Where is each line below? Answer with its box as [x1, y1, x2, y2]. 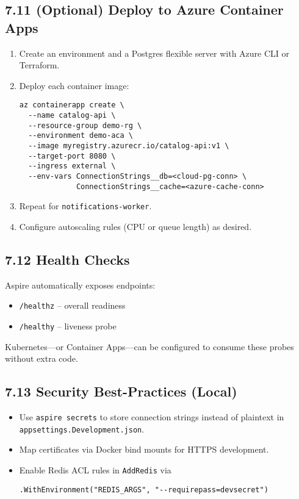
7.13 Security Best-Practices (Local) [5, 382, 237, 401]
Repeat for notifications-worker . [19, 199, 152, 212]
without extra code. [5, 352, 78, 365]
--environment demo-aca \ [28, 131, 133, 140]
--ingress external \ [28, 162, 116, 171]
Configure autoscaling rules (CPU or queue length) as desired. [19, 220, 252, 232]
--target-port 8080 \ [28, 151, 116, 160]
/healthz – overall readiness [19, 299, 126, 312]
